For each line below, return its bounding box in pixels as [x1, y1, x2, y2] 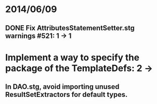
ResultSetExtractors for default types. [5, 90, 128, 99]
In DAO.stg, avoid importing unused [5, 82, 120, 91]
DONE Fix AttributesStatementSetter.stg [5, 24, 135, 32]
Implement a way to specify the [5, 51, 140, 63]
